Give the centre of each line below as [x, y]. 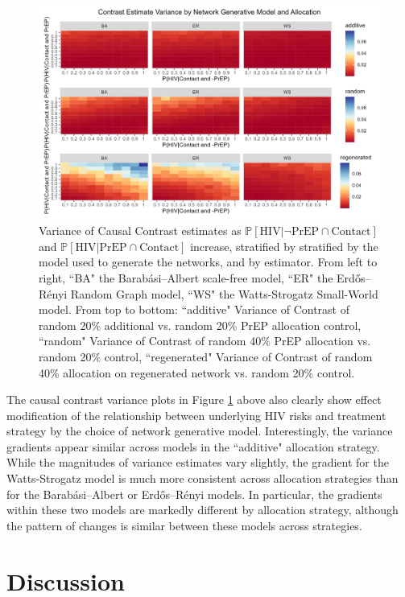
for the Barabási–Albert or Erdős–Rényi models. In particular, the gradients [194, 494]
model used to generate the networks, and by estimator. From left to [208, 262]
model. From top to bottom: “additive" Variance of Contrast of [194, 309]
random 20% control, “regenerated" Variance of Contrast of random [206, 356]
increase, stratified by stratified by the [284, 246]
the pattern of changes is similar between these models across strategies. [184, 525]
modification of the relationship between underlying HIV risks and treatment [196, 415]
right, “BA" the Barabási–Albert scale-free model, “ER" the [186, 277]
